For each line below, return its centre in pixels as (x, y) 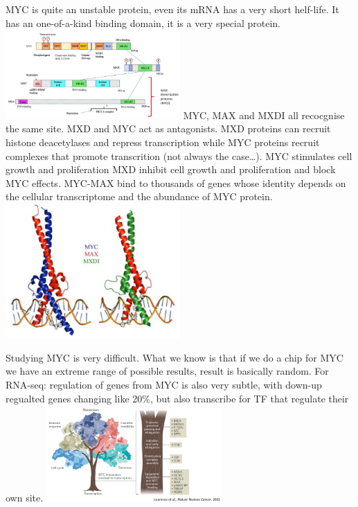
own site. (25, 498)
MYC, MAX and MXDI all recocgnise (264, 115)
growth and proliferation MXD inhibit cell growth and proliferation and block (171, 169)
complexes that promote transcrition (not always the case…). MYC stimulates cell (179, 155)
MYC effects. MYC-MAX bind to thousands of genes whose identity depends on (176, 183)
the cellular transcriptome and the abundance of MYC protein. (139, 196)
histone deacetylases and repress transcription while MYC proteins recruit (163, 142)
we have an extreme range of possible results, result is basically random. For (167, 371)
